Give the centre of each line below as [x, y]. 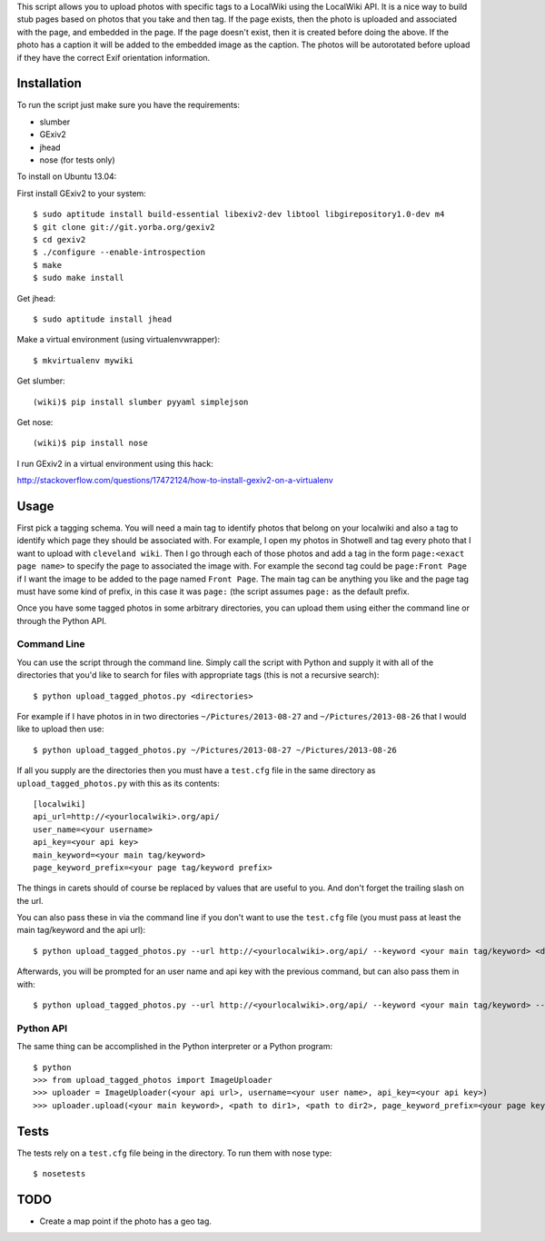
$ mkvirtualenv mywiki [84, 360]
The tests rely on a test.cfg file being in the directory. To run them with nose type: [174, 1153]
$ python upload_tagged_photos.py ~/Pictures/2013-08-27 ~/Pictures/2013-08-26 [215, 750]
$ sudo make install [79, 278]
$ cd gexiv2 [59, 239]
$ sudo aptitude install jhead [103, 319]
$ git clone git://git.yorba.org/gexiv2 [124, 227]
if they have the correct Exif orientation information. [114, 57]
